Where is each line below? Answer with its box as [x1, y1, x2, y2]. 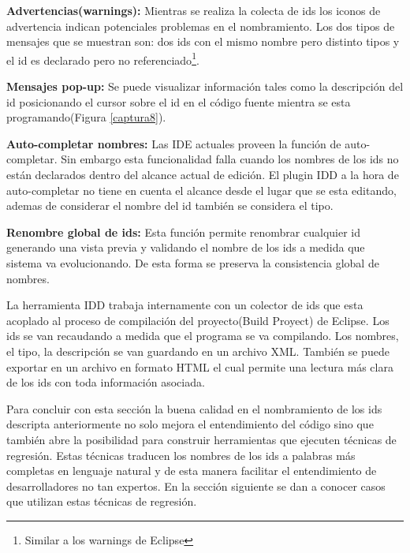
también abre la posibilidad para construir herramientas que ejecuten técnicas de [6, 431, 397, 447]
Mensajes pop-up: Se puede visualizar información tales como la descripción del [6, 78, 404, 95]
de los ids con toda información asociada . [6, 374, 205, 390]
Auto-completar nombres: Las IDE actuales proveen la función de [6, 135, 341, 151]
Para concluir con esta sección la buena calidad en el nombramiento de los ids [6, 400, 382, 417]
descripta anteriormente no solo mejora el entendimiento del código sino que [6, 416, 374, 432]
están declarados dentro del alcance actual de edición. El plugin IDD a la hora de [6, 166, 399, 182]
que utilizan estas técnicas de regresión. [6, 493, 197, 510]
